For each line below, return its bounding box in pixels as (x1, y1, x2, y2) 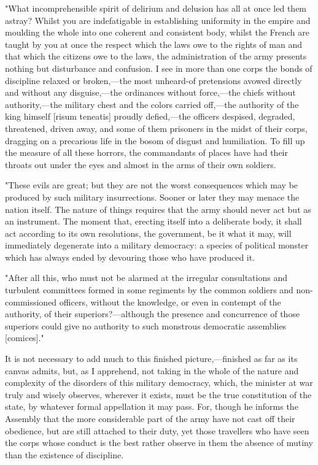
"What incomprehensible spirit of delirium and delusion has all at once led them (5, 2, 307, 14)
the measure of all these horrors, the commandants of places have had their (5, 146, 288, 159)
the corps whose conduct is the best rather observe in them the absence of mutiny (5, 436, 313, 449)
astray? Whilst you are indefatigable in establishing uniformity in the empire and (5, 13, 311, 26)
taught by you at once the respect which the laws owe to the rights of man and (5, 37, 303, 50)
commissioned (5, 295, 57, 308)
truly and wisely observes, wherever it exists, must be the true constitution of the (5, 388, 312, 401)
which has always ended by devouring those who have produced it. (5, 250, 255, 263)
